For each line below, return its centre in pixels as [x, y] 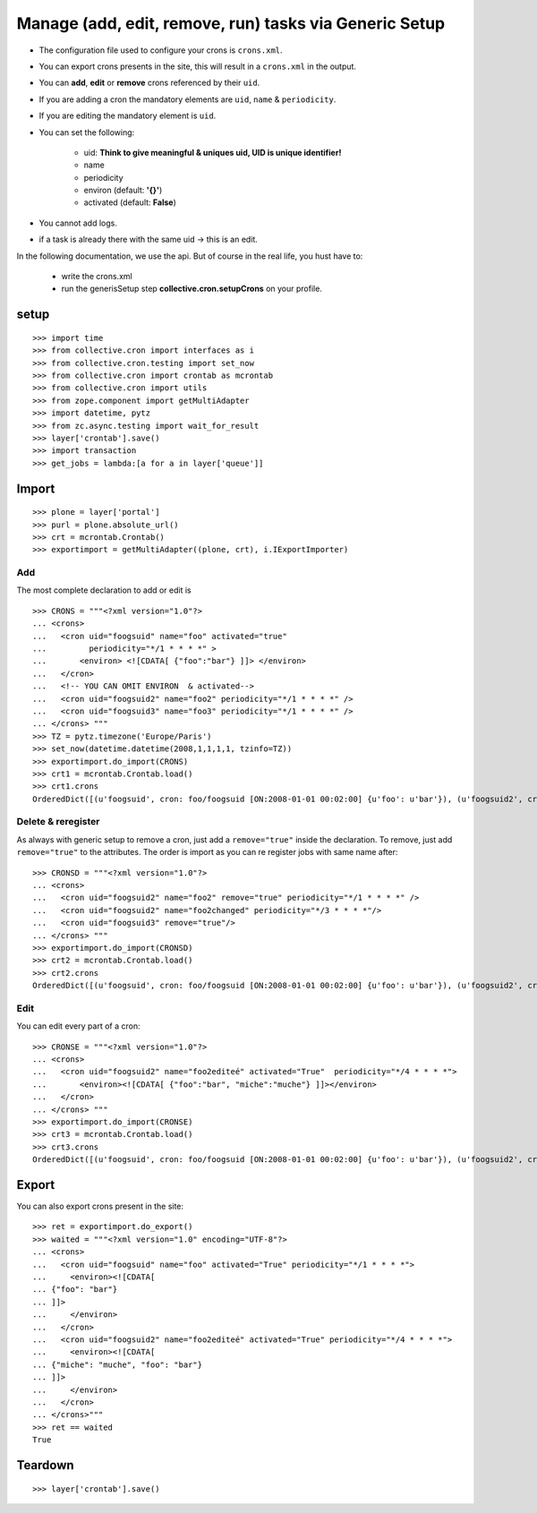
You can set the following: [87, 132]
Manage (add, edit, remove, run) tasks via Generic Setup [231, 23]
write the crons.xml [97, 277]
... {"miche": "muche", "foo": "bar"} [118, 1364]
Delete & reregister [58, 822]
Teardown [46, 1465]
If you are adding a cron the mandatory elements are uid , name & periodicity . [188, 99]
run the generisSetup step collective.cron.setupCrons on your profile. [192, 289]
